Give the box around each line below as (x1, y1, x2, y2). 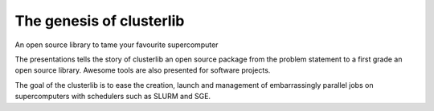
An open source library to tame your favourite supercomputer (14, 40, 219, 50)
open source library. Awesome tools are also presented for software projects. (14, 65, 271, 75)
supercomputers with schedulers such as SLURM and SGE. (14, 92, 211, 101)
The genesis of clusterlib (14, 12, 185, 30)
